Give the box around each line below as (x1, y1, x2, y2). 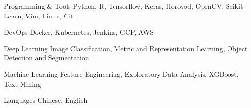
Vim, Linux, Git (25, 10, 74, 20)
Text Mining (4, 78, 41, 89)
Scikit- (226, 1, 246, 11)
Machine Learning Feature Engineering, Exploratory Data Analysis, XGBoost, (4, 69, 239, 79)
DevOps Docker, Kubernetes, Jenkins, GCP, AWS (4, 27, 154, 37)
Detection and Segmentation (4, 53, 89, 63)
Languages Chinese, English (4, 95, 88, 105)
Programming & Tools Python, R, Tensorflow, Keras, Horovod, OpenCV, (4, 1, 224, 11)
